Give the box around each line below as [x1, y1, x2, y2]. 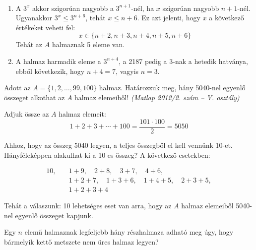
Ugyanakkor [15, 12, 52, 23]
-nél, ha [131, 2, 154, 13]
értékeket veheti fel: [15, 22, 75, 32]
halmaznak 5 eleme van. [52, 39, 125, 50]
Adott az [4, 82, 31, 93]
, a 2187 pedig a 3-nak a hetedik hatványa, [119, 56, 248, 66]
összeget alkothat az [4, 92, 65, 102]
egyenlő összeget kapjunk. [15, 210, 93, 220]
